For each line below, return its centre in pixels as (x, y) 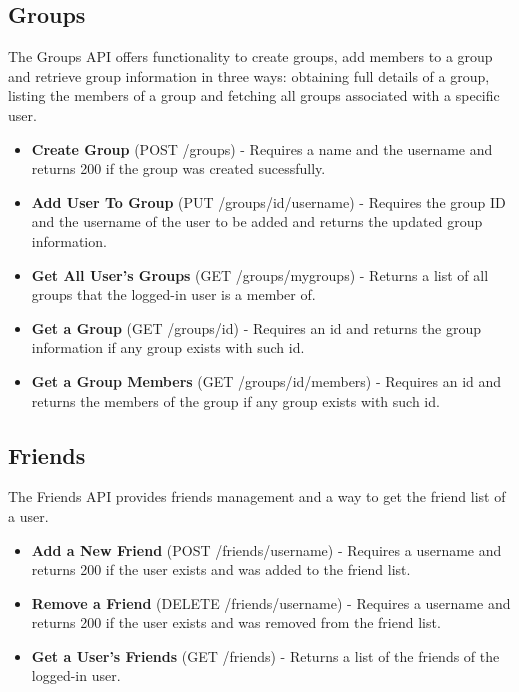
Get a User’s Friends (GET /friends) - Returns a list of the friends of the (265, 655)
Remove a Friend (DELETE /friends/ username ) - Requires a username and (271, 602)
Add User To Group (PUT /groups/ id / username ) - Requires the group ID (268, 201)
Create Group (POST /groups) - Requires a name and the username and (262, 148)
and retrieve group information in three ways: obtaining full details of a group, (249, 75)
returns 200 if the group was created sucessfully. (178, 168)
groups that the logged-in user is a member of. (173, 294)
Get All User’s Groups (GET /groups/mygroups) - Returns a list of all (260, 274)
